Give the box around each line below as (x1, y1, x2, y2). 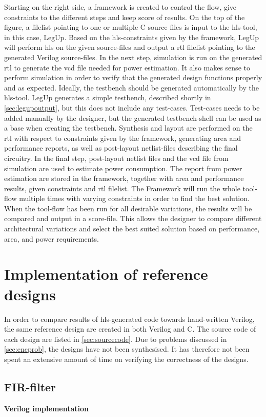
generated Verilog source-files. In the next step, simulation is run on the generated (4, 51, 262, 62)
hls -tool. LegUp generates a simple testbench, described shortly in (4, 92, 211, 103)
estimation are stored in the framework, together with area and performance (4, 173, 244, 184)
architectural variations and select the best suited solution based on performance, (4, 223, 260, 234)
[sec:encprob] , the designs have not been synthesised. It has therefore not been (4, 343, 250, 354)
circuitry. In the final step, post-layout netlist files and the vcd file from (4, 152, 229, 163)
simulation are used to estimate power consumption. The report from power (4, 162, 242, 173)
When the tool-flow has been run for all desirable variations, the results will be (4, 203, 252, 213)
